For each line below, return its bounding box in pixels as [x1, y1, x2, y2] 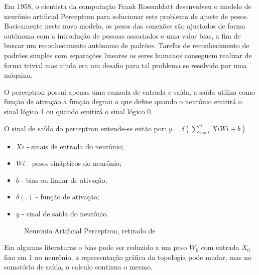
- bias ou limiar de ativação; [21, 174, 107, 185]
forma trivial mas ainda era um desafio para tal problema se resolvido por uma [4, 60, 247, 70]
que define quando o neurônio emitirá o [121, 96, 242, 107]
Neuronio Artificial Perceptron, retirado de [24, 225, 156, 235]
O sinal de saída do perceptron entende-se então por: [4, 123, 167, 133]
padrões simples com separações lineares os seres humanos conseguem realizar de [4, 50, 252, 60]
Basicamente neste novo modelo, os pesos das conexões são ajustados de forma [4, 21, 245, 31]
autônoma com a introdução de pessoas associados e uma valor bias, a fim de [4, 30, 241, 41]
